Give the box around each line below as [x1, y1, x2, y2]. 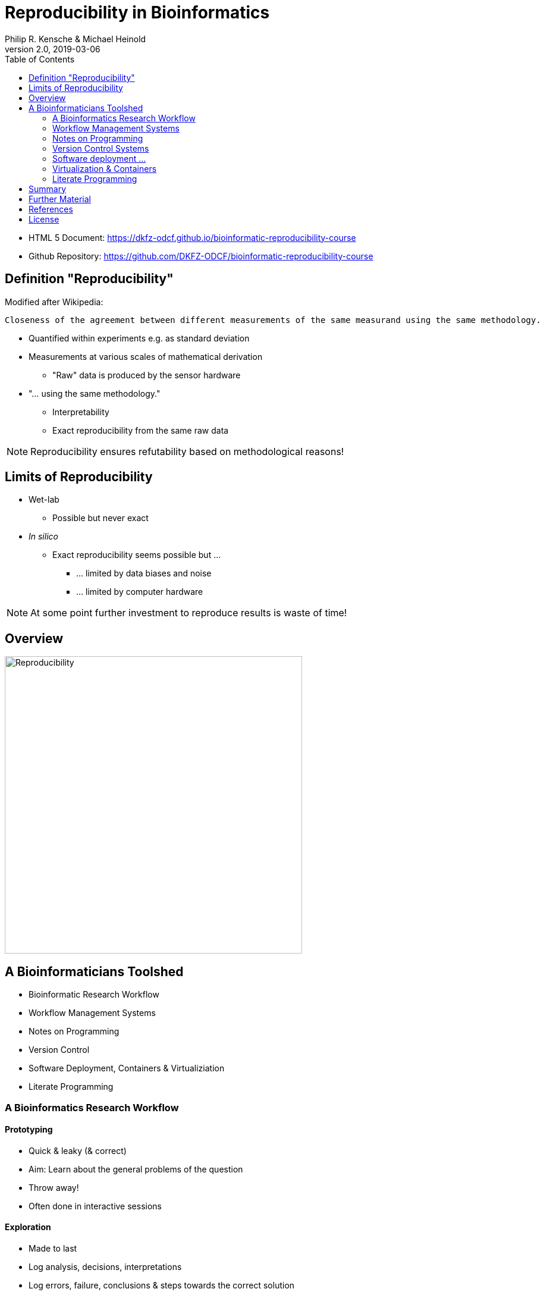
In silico [29, 531, 58, 542]
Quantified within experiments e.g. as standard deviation [29, 333, 250, 343]
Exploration [5, 1222, 51, 1233]
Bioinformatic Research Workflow [29, 989, 159, 1000]
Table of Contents [5, 54, 75, 64]
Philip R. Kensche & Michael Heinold [5, 33, 146, 44]
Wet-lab [29, 494, 59, 505]
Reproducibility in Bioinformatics [5, 2, 270, 23]
